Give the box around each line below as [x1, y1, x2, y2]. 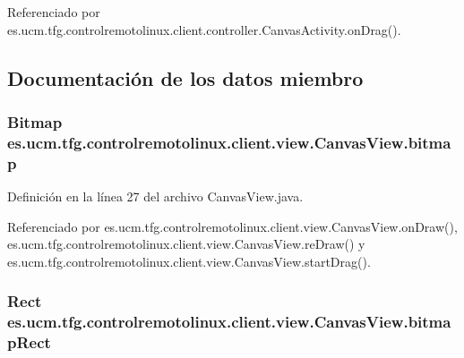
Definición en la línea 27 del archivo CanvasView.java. [7, 187, 304, 206]
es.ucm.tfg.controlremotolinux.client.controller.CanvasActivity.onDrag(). [7, 20, 401, 38]
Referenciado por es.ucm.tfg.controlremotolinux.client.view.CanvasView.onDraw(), [7, 217, 458, 235]
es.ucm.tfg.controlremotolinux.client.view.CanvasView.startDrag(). [7, 251, 371, 270]
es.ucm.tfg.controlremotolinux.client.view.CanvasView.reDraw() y [7, 234, 365, 253]
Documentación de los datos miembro [7, 64, 364, 91]
